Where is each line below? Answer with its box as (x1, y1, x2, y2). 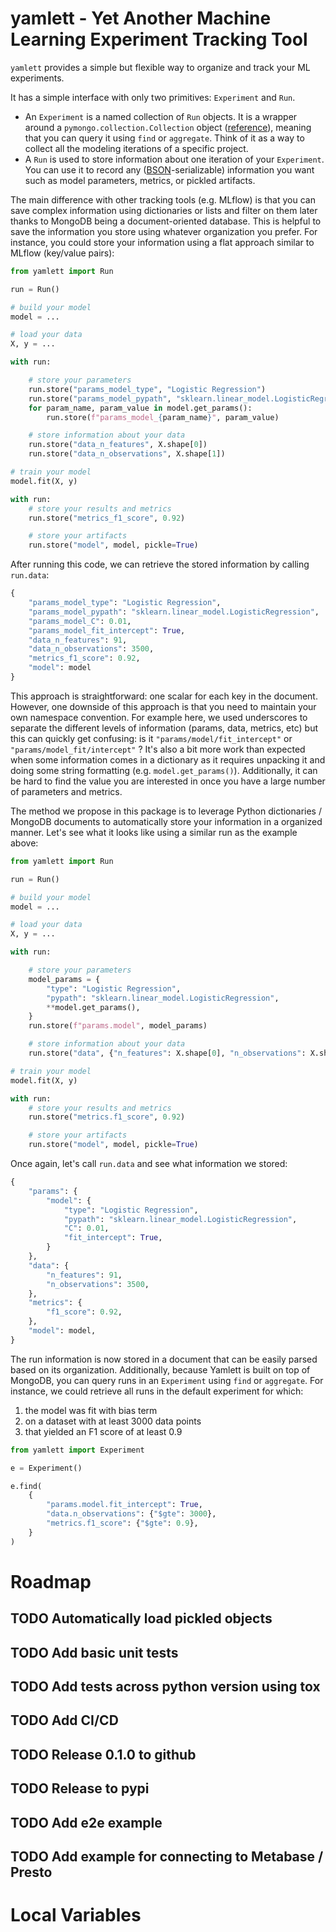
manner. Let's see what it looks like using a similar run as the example (10, 826, 298, 838)
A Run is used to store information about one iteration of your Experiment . (24, 153, 325, 165)
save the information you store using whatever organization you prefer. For (10, 225, 318, 237)
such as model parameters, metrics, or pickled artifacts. (24, 174, 256, 186)
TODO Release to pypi (10, 1780, 150, 1797)
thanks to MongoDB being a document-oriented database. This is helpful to (10, 215, 322, 227)
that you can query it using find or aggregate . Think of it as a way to (24, 132, 305, 144)
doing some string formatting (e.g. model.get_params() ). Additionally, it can (10, 764, 318, 776)
